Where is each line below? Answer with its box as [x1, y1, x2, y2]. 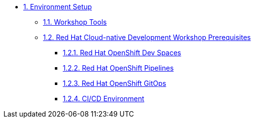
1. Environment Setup [23, 2, 92, 11]
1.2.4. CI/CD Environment [63, 94, 144, 103]
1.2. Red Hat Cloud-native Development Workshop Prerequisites [43, 33, 251, 41]
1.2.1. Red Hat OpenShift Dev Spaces [63, 48, 181, 57]
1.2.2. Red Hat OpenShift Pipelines [63, 64, 174, 72]
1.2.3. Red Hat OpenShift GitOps [63, 79, 167, 87]
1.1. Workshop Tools [43, 18, 107, 26]
